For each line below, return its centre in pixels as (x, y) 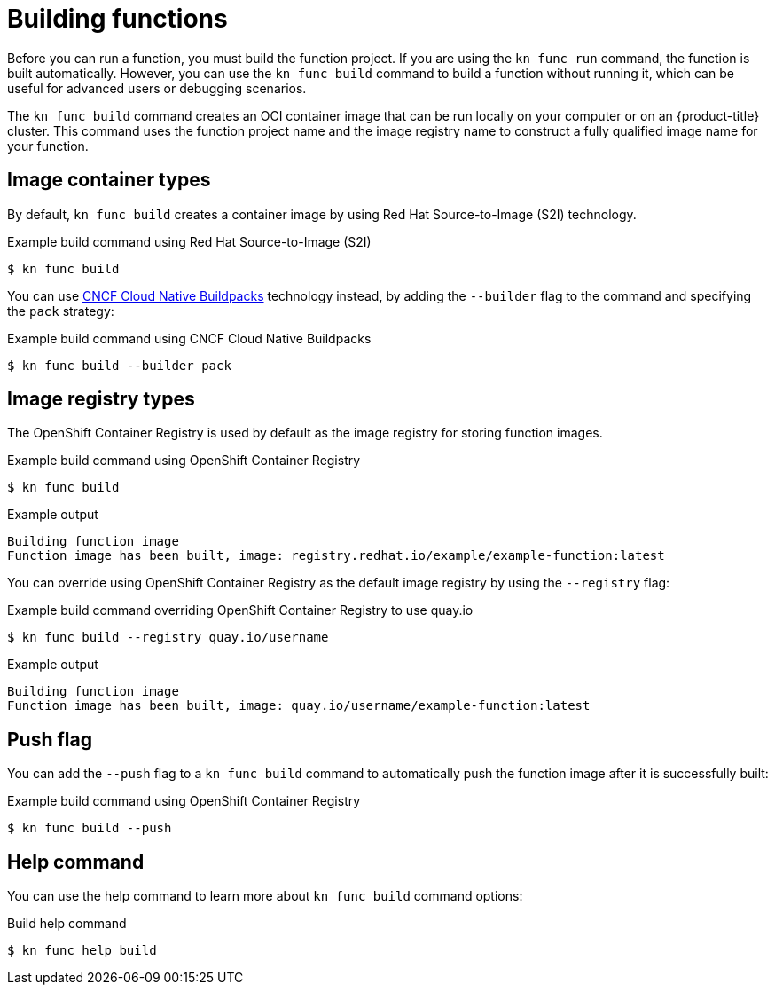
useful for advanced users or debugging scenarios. (157, 88)
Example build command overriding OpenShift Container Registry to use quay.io (240, 610)
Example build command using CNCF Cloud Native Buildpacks (189, 338)
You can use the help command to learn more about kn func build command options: (265, 896)
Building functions (117, 19)
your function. (48, 146)
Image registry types (101, 399)
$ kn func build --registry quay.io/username (168, 638)
